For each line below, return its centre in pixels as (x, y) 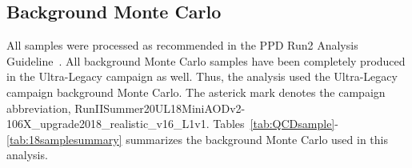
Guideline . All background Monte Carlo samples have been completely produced (206, 60)
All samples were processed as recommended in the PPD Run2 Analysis (182, 45)
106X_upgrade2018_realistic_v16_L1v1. (108, 124)
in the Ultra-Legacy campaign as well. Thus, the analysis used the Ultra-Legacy (202, 76)
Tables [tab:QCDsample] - (276, 124)
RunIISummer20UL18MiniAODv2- (160, 108)
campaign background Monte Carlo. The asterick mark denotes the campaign (196, 92)
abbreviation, (39, 108)
